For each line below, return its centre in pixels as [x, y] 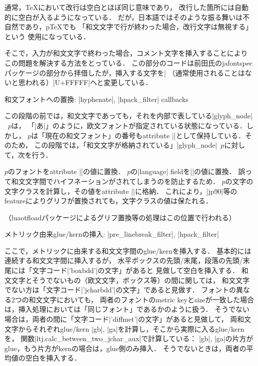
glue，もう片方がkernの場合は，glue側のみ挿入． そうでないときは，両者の [126, 348]
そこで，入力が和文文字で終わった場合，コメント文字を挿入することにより [126, 53]
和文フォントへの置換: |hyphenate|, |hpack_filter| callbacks [96, 99]
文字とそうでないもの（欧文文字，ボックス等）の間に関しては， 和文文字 [130, 280]
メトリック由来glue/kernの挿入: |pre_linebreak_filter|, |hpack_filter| [112, 234]
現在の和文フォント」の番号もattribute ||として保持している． [145, 135]
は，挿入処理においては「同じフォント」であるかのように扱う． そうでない [127, 309]
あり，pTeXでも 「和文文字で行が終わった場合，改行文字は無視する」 [139, 27]
